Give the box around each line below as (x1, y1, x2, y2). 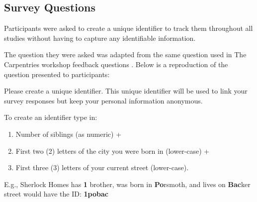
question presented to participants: (4, 69, 110, 79)
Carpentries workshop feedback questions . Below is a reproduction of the (4, 59, 228, 69)
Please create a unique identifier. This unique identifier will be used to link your (4, 86, 248, 96)
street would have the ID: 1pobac (4, 189, 108, 199)
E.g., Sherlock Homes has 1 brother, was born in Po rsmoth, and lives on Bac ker (4, 179, 251, 189)
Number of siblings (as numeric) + (15, 128, 122, 139)
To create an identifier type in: (4, 112, 97, 122)
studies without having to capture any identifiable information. (4, 32, 196, 43)
